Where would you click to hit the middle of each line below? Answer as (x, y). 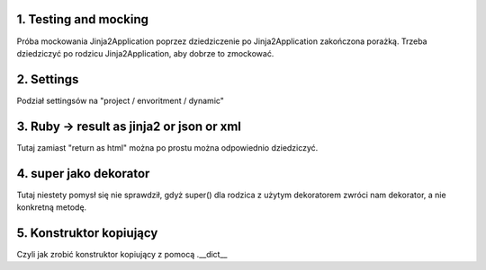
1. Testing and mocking (82, 19)
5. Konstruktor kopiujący (87, 233)
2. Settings (48, 79)
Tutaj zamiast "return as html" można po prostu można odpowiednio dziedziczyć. (167, 147)
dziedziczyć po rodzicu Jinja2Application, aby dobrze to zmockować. (145, 53)
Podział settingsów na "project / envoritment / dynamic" (121, 100)
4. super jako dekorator (83, 174)
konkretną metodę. (52, 207)
